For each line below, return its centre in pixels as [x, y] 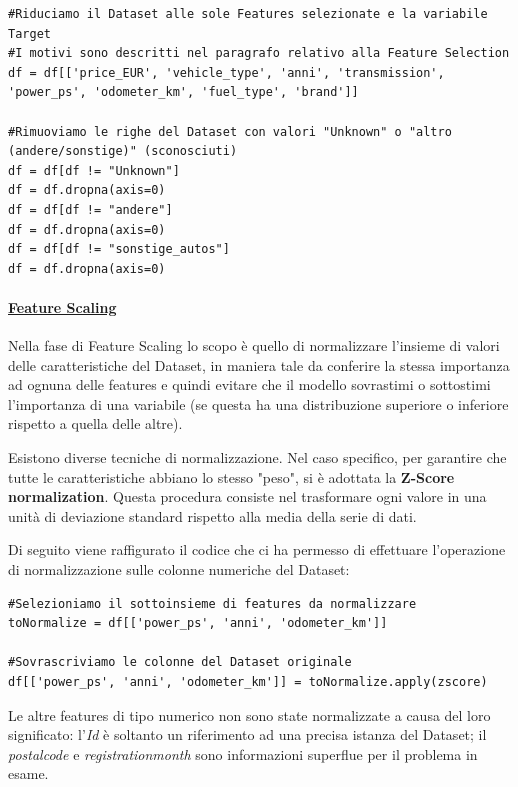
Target [29, 33]
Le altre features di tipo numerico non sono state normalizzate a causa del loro [249, 714]
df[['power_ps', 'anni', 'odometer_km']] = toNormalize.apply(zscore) [248, 682]
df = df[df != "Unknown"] [94, 170]
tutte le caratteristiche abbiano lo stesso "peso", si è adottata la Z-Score [231, 476]
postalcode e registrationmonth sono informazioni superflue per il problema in [243, 753]
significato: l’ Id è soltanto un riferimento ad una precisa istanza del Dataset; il [247, 734]
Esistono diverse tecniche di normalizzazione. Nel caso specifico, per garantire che [257, 457]
